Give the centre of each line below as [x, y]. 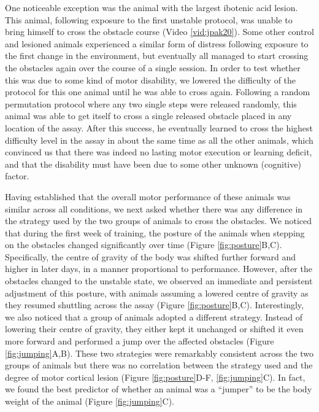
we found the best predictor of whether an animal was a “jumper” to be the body [159, 389]
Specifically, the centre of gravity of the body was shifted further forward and [151, 256]
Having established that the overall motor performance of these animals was [148, 196]
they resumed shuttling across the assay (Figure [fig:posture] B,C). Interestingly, [154, 305]
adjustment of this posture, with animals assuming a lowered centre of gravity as [157, 293]
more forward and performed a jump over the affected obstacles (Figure [140, 341]
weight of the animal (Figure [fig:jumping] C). [90, 401]
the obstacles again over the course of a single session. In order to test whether [153, 67]
